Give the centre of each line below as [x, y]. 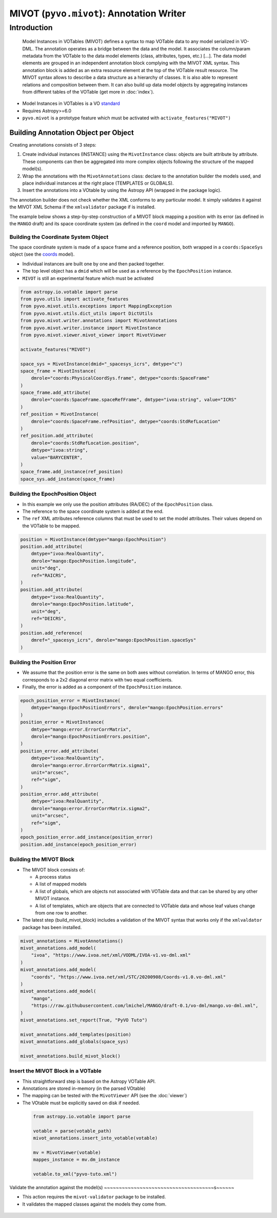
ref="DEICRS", [49, 618]
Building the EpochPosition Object [53, 494]
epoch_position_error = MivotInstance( [70, 701]
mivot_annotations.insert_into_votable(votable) [95, 1138]
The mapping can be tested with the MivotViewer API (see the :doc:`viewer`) [105, 1096]
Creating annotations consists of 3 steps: [53, 145]
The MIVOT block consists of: [54, 870]
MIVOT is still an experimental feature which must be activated [88, 278]
